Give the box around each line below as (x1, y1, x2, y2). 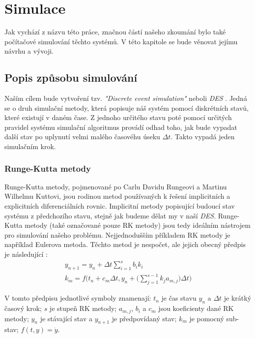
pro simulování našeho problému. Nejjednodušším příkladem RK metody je (4, 229, 230, 240)
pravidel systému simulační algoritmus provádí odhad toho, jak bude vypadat (4, 122, 237, 132)
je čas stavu (161, 293, 197, 303)
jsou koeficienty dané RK (158, 303, 234, 313)
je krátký (224, 293, 252, 303)
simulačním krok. (4, 141, 56, 152)
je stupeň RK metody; (49, 303, 117, 313)
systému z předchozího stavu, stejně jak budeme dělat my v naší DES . (4, 210, 216, 220)
